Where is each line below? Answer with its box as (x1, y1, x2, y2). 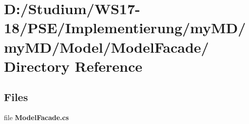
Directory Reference (4, 56, 143, 76)
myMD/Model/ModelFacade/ (4, 37, 209, 57)
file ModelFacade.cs (4, 112, 69, 123)
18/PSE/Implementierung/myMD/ (4, 18, 246, 38)
